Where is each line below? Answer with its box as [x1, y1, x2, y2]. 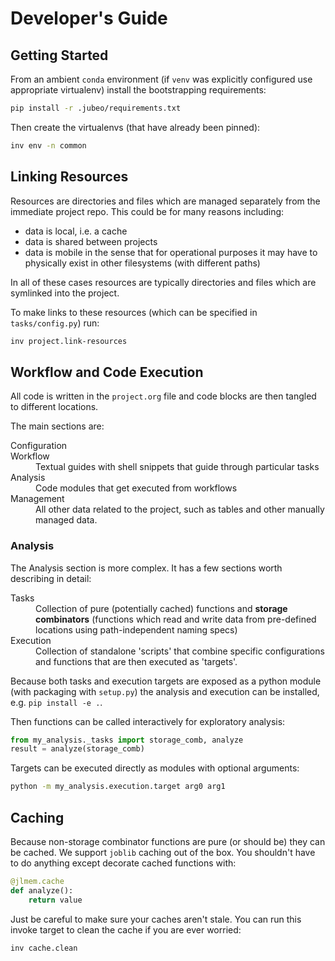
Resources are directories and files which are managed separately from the [10, 195, 321, 207]
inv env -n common [10, 140, 87, 151]
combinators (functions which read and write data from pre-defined [35, 613, 317, 625]
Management [10, 493, 65, 505]
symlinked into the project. [10, 287, 120, 299]
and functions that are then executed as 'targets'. [35, 655, 238, 667]
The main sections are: [10, 420, 105, 432]
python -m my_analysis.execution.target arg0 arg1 [10, 782, 226, 792]
